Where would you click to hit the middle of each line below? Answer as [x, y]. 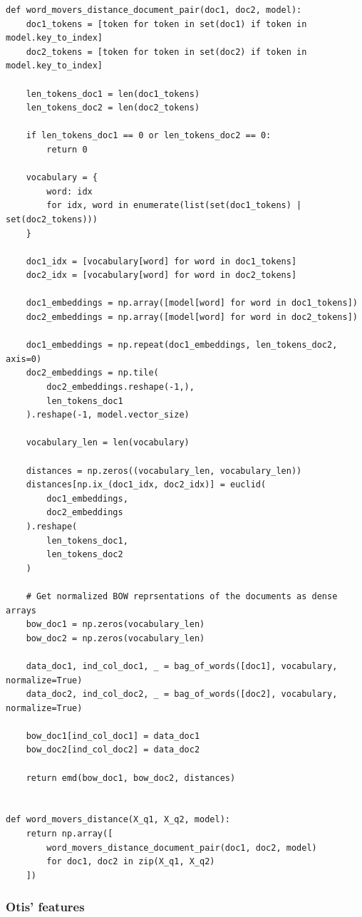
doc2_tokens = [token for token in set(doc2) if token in [166, 52]
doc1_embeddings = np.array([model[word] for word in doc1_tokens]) [192, 303]
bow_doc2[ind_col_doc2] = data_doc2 [113, 750]
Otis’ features [45, 907]
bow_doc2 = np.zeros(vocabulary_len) [115, 638]
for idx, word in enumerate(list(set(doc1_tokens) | [174, 206]
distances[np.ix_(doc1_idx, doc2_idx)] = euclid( [146, 485]
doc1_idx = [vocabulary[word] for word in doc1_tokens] [161, 261]
